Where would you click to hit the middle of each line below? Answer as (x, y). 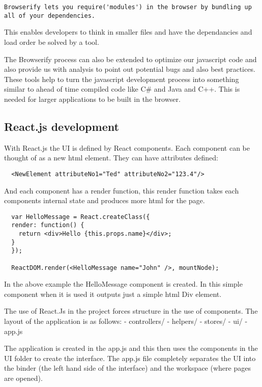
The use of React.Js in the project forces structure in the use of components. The (131, 311)
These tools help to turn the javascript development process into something (122, 79)
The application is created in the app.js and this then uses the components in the (131, 348)
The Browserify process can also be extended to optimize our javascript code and (130, 59)
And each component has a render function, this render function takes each (122, 190)
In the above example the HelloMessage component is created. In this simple (123, 284)
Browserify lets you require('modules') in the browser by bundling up (128, 7)
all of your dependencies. (50, 16)
